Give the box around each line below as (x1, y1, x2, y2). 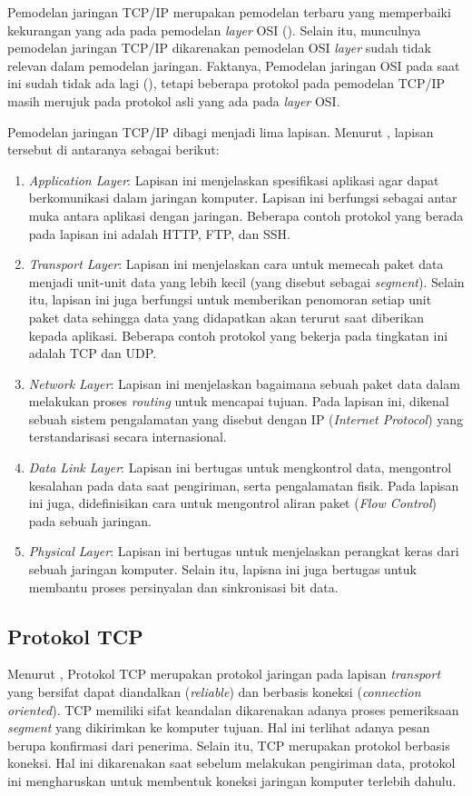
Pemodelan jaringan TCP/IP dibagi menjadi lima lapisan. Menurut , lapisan (7, 122, 434, 141)
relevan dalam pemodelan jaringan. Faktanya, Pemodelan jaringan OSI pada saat (7, 55, 460, 75)
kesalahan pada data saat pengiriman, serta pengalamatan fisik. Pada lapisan (28, 475, 459, 494)
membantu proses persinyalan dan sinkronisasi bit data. (28, 577, 339, 596)
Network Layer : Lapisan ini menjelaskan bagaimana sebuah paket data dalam (28, 373, 460, 393)
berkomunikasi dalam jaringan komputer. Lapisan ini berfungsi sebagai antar (28, 188, 457, 207)
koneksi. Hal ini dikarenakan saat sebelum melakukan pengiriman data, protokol (7, 753, 456, 772)
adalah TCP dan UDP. (28, 343, 157, 363)
